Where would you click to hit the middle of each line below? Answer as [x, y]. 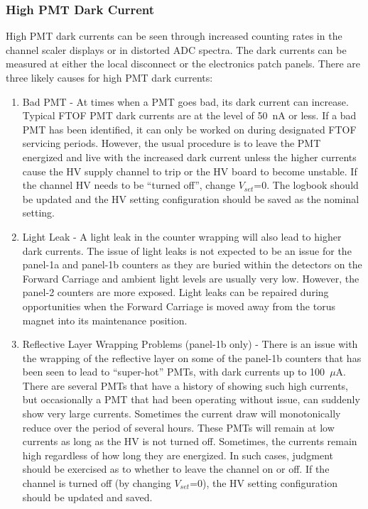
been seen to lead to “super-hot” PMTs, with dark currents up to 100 [174, 372]
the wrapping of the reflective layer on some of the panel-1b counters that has [192, 357]
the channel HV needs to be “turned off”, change [129, 185]
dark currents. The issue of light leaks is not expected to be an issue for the [187, 250]
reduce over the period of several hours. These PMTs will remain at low [178, 427]
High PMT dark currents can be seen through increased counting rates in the [174, 36]
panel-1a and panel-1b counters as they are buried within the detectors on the [192, 264]
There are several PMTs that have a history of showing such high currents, [185, 385]
